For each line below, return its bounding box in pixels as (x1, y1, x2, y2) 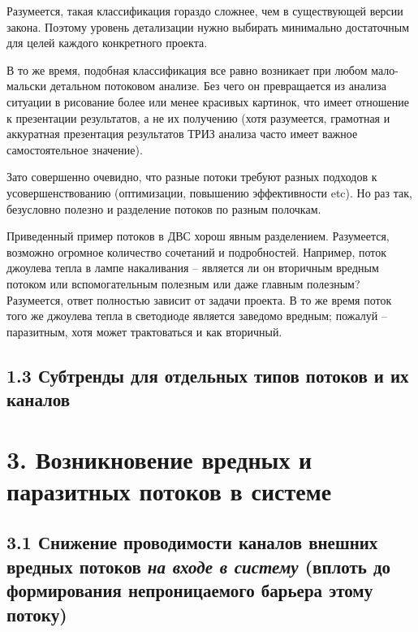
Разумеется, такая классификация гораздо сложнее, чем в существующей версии (6, 2, 403, 19)
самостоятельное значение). (6, 141, 143, 158)
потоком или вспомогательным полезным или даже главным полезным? (6, 275, 360, 292)
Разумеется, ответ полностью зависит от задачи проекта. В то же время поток (6, 291, 392, 308)
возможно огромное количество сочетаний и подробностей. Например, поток (6, 243, 387, 260)
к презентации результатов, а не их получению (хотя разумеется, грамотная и (6, 109, 390, 126)
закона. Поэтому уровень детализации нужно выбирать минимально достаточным (6, 18, 410, 35)
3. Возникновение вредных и (6, 442, 312, 475)
